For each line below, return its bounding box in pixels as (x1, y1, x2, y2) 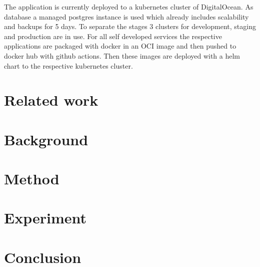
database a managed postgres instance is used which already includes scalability (4, 11, 249, 22)
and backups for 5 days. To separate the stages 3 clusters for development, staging (4, 21, 256, 32)
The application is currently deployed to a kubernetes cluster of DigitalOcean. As (4, 2, 253, 12)
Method (4, 168, 59, 189)
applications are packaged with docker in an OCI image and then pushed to (4, 41, 236, 51)
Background (4, 129, 88, 149)
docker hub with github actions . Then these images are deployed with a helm (4, 50, 240, 61)
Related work (4, 90, 98, 110)
